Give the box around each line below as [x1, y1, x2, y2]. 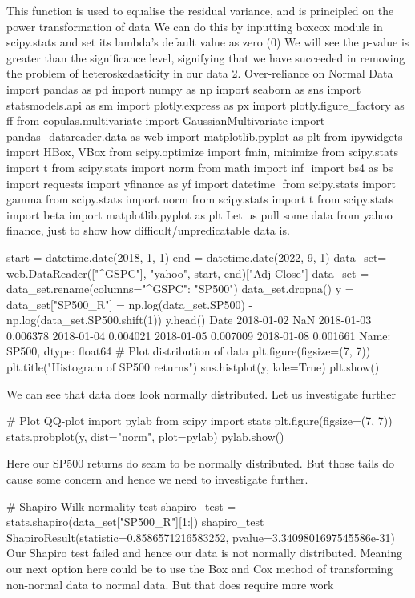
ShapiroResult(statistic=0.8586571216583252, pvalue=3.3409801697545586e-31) [6, 528, 396, 545]
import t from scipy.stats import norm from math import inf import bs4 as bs [6, 159, 393, 175]
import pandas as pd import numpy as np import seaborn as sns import [6, 80, 361, 97]
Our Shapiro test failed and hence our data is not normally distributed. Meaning [6, 544, 403, 561]
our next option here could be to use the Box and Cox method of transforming [6, 560, 393, 576]
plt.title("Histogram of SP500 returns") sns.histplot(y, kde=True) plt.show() [6, 359, 380, 375]
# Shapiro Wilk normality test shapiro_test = [6, 497, 236, 514]
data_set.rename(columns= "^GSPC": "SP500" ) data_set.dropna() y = [6, 280, 354, 297]
